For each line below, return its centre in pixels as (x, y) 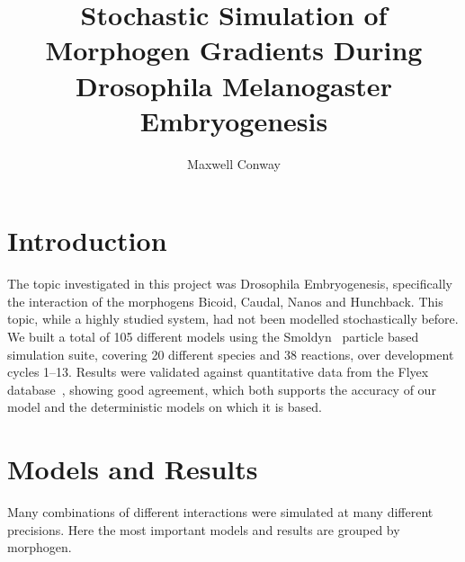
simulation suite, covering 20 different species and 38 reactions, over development (231, 354)
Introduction (87, 241)
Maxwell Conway (234, 163)
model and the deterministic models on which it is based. (165, 407)
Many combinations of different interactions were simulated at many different (220, 512)
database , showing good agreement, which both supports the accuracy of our (222, 389)
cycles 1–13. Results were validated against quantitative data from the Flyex (218, 372)
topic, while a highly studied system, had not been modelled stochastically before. (233, 319)
